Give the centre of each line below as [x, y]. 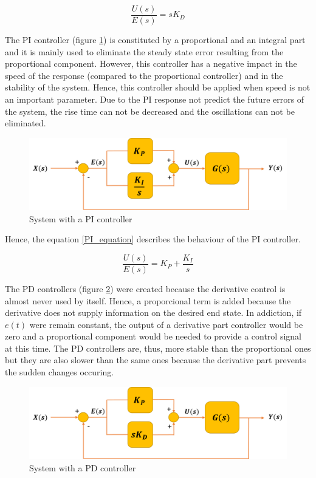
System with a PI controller [81, 218]
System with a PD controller [83, 467]
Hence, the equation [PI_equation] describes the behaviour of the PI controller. [153, 239]
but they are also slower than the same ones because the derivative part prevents [156, 360]
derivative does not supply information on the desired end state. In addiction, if [153, 312]
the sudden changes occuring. [60, 372]
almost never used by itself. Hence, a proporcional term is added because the [148, 300]
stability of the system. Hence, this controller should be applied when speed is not [158, 87]
